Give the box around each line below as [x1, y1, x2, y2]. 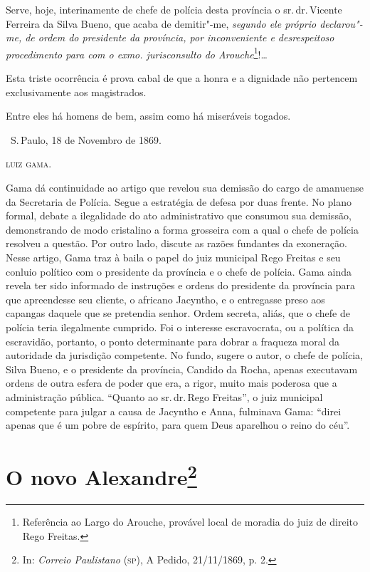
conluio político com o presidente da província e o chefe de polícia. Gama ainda [6, 264, 351, 279]
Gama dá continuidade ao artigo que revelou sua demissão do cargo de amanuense [6, 180, 364, 194]
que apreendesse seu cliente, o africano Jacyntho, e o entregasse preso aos [6, 291, 325, 306]
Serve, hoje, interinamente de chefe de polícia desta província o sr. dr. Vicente [6, 2, 342, 16]
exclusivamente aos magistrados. [6, 84, 147, 99]
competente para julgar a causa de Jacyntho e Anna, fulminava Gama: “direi [6, 403, 342, 418]
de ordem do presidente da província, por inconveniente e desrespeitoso [25, 30, 334, 45]
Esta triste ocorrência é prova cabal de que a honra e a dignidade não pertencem [6, 71, 358, 85]
